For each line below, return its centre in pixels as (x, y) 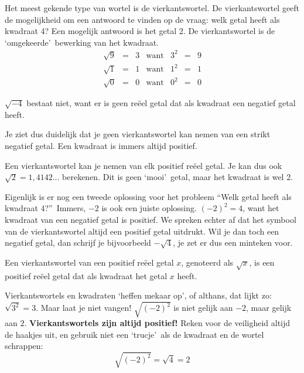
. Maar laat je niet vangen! (84, 308)
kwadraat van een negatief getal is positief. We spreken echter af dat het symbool (151, 220)
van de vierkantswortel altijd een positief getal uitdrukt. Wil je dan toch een (142, 231)
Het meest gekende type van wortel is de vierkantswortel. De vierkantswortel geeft (152, 8)
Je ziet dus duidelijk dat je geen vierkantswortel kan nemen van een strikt (138, 134)
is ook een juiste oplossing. (149, 208)
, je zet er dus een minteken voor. (233, 243)
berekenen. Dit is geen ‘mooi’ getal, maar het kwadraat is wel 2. (178, 177)
